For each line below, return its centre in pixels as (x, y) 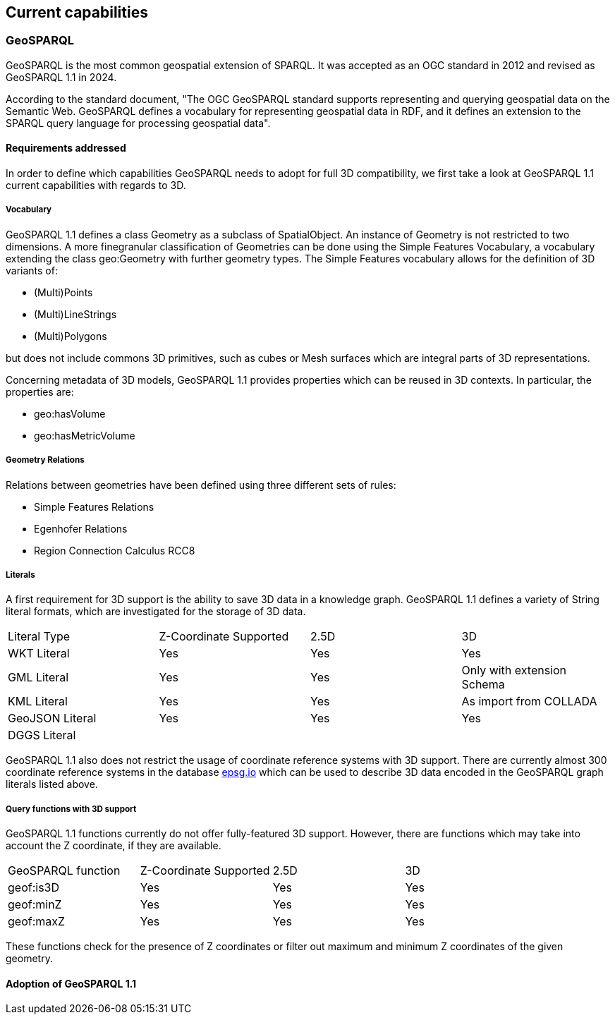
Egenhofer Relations (81, 528)
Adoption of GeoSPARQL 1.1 (71, 983)
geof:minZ (35, 905)
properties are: (40, 391)
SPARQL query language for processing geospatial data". (138, 123)
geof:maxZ (37, 922)
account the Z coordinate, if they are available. (114, 846)
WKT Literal (39, 654)
